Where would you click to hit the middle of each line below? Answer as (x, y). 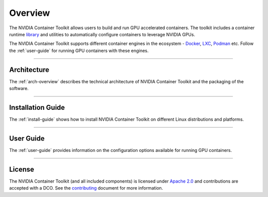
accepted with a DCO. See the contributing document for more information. (86, 188)
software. (19, 89)
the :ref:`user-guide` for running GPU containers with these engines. (79, 50)
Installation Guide (37, 107)
